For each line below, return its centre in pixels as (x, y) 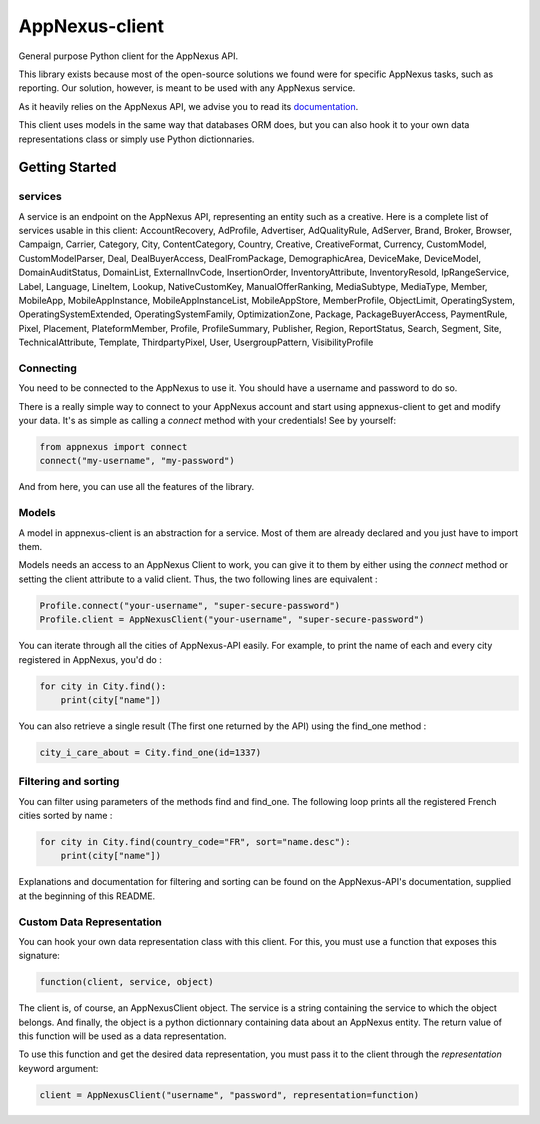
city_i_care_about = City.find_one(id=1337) (150, 752)
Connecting (47, 368)
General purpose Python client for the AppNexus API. (128, 56)
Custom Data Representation (90, 922)
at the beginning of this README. (87, 896)
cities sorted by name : (65, 815)
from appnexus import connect (113, 447)
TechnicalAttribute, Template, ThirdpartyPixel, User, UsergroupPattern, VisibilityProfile (196, 342)
